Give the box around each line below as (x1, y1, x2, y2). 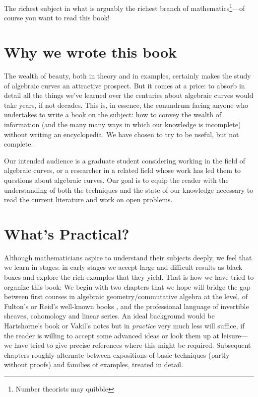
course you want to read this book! (4, 12, 110, 23)
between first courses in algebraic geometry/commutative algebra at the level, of (4, 291, 248, 302)
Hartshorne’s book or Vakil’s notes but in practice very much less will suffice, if (4, 320, 245, 330)
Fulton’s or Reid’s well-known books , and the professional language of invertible (4, 301, 249, 311)
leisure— (221, 330, 248, 340)
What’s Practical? (4, 223, 129, 243)
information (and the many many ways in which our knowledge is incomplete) (4, 119, 241, 129)
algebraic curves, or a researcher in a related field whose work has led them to (4, 165, 241, 175)
